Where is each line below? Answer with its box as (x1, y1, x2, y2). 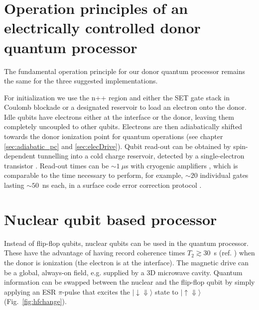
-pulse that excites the (62, 286, 130, 297)
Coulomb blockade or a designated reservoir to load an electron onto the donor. (4, 102, 247, 112)
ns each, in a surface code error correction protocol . (42, 180, 202, 190)
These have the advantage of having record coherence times (4, 247, 185, 258)
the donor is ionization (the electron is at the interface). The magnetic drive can (4, 257, 249, 267)
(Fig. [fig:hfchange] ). (4, 296, 67, 307)
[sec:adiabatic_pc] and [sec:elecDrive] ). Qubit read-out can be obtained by (4, 141, 231, 151)
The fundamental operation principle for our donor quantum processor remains (4, 66, 245, 76)
